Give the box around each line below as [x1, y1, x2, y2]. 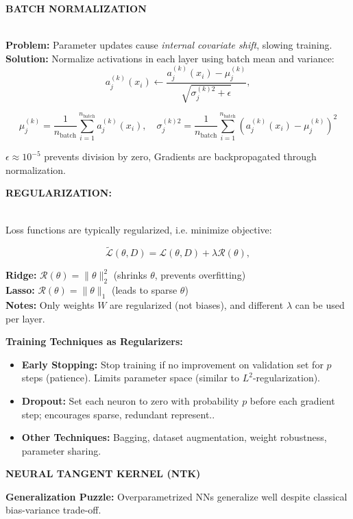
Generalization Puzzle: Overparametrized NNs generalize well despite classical [5, 489, 348, 503]
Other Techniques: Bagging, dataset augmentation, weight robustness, [21, 430, 327, 444]
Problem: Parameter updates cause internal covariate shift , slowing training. [5, 38, 332, 52]
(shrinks [113, 268, 147, 282]
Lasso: [5, 283, 35, 297]
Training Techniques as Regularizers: [5, 334, 183, 349]
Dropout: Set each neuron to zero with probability [21, 393, 239, 407]
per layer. [5, 311, 45, 325]
